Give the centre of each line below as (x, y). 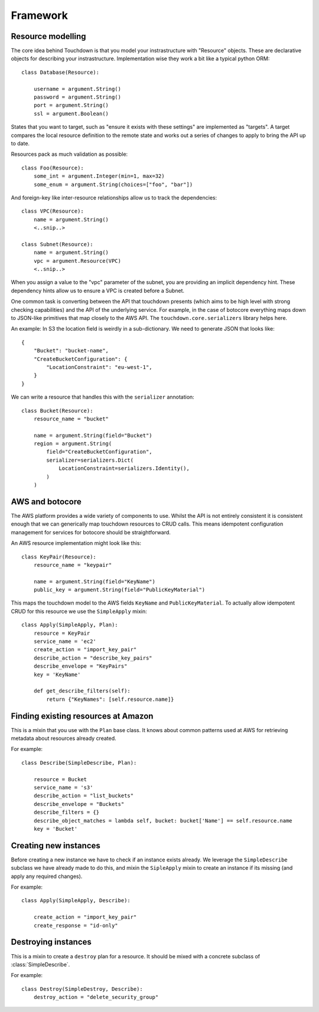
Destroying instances (51, 942)
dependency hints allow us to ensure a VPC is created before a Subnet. (98, 290)
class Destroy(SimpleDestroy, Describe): (82, 989)
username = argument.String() (77, 89)
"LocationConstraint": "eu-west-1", (100, 367)
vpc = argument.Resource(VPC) (77, 261)
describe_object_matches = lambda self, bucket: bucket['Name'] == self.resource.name (163, 820)
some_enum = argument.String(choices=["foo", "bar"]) (113, 184)
